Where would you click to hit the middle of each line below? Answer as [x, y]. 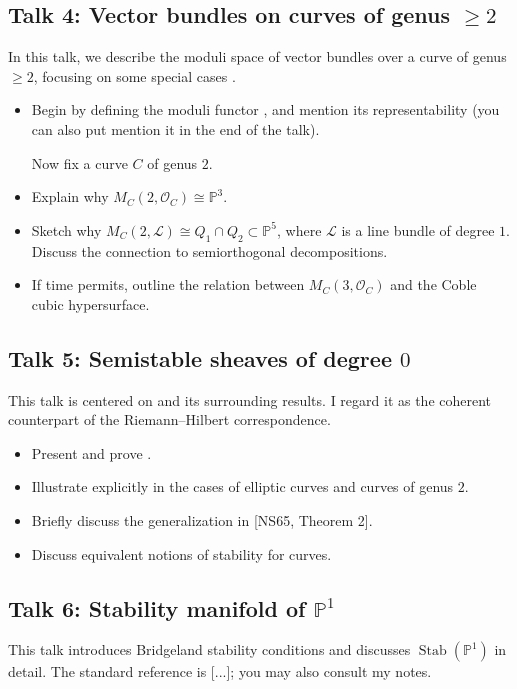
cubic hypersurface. [90, 303]
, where [299, 229]
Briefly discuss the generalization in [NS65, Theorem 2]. [202, 519]
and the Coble [433, 284]
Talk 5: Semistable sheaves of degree [200, 357]
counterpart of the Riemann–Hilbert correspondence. [169, 419]
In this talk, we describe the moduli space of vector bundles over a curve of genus [257, 56]
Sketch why [66, 229]
